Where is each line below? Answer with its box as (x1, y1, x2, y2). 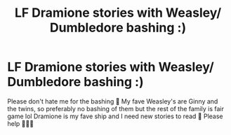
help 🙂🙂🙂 (7, 119, 34, 127)
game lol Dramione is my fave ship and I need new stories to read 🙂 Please (7, 112, 223, 120)
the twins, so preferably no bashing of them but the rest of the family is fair (7, 104, 225, 113)
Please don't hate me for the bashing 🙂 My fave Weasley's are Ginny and (7, 97, 218, 106)
